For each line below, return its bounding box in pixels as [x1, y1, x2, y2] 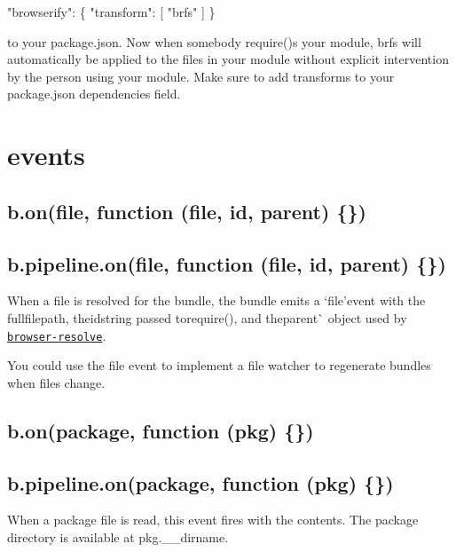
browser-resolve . [7, 326, 106, 344]
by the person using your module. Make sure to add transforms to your [7, 67, 395, 85]
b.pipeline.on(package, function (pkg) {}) [7, 469, 394, 496]
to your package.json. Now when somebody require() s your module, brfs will [7, 32, 421, 51]
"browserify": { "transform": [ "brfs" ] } [7, 3, 216, 20]
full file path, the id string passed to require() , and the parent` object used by [7, 308, 407, 327]
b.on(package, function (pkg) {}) [7, 416, 314, 444]
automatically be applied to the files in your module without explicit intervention [7, 50, 449, 68]
